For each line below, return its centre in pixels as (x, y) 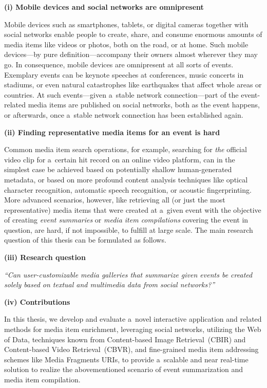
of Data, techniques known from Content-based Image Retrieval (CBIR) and (125, 339)
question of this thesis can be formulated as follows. (85, 240)
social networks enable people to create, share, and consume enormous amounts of (133, 34)
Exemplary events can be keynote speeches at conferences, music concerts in (124, 74)
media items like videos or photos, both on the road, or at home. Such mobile (126, 44)
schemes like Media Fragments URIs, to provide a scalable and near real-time (126, 359)
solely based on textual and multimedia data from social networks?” (110, 284)
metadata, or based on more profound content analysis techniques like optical (126, 179)
